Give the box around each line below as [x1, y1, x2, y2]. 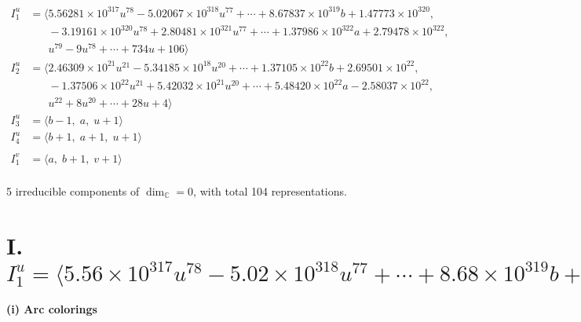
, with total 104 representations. [193, 183, 347, 199]
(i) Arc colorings [6, 300, 97, 317]
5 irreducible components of [6, 183, 140, 199]
